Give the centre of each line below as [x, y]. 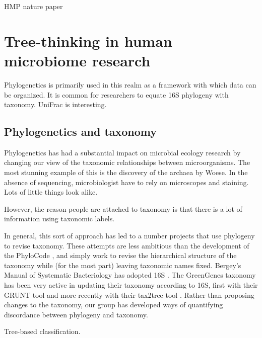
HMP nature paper [34, 6]
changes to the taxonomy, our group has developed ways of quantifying [114, 305]
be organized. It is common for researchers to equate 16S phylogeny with [116, 94]
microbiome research [77, 60]
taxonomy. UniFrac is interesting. [55, 104]
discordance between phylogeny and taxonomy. [76, 314]
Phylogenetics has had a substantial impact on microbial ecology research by [122, 152]
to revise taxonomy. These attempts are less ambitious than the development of [127, 245]
